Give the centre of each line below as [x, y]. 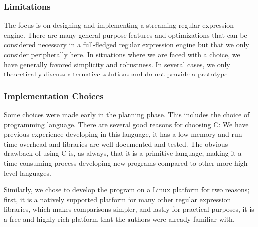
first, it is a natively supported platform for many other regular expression [118, 199]
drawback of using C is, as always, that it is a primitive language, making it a [123, 153]
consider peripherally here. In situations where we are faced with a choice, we [122, 54]
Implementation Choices [54, 96]
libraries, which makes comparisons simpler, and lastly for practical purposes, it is [129, 209]
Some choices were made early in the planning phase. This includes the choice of [127, 114]
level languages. [28, 173]
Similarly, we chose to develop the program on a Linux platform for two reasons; [127, 189]
